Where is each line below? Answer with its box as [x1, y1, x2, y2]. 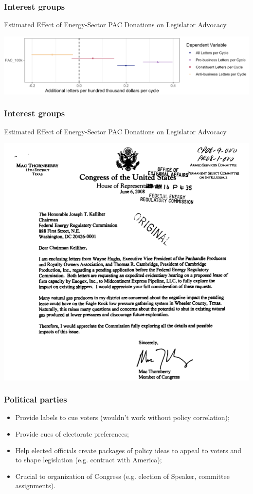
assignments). [15, 480, 56, 491]
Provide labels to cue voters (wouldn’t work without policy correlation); [15, 412, 230, 422]
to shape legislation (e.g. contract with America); [15, 455, 162, 465]
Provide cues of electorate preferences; [15, 429, 129, 439]
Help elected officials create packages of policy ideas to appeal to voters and [15, 445, 242, 455]
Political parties [4, 393, 67, 405]
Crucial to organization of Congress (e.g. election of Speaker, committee [15, 471, 230, 481]
